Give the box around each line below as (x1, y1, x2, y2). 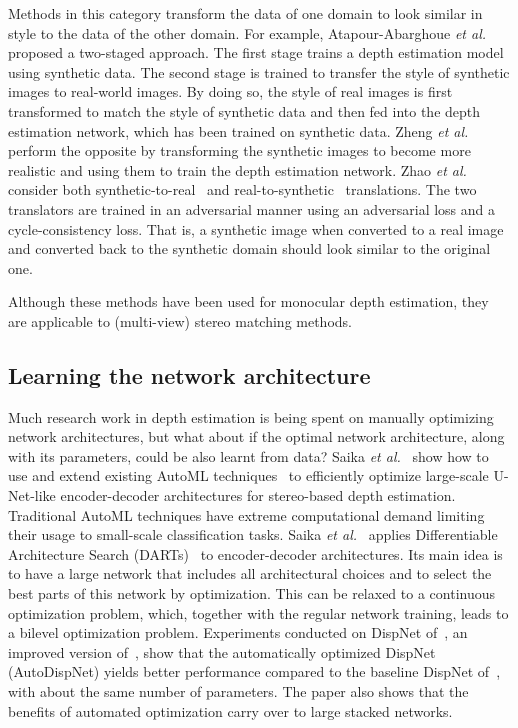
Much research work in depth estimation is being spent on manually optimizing (8, 406, 494, 427)
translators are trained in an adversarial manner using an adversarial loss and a (8, 198, 496, 219)
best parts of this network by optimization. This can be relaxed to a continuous (8, 583, 496, 604)
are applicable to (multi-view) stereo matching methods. (8, 310, 352, 331)
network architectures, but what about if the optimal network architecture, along (8, 426, 505, 447)
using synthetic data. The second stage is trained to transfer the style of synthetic (8, 61, 510, 82)
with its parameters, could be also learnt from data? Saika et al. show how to (8, 445, 489, 466)
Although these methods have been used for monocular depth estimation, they (8, 291, 489, 312)
